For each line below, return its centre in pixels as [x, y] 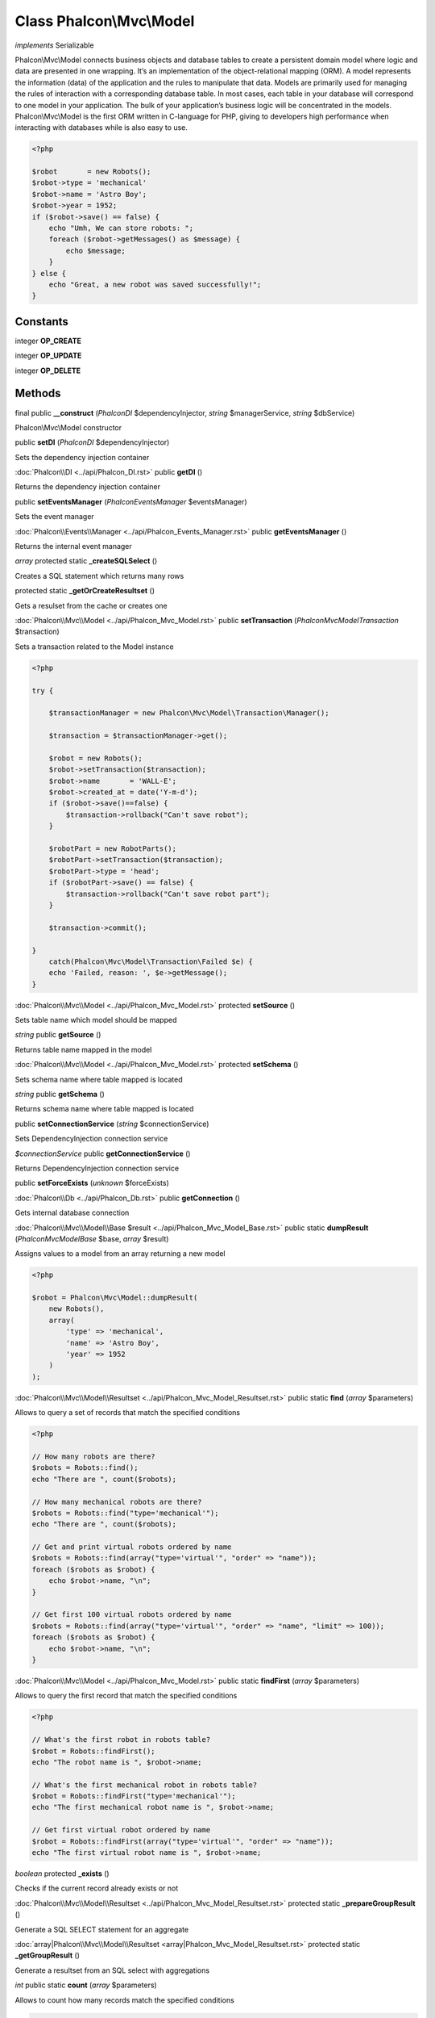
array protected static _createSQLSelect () [86, 561]
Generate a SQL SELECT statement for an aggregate [102, 1929]
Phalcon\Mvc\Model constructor [68, 427]
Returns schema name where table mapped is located [104, 1109]
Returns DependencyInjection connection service [97, 1168]
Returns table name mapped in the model [83, 1049]
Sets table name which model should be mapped [96, 1020]
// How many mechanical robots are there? [117, 1502]
